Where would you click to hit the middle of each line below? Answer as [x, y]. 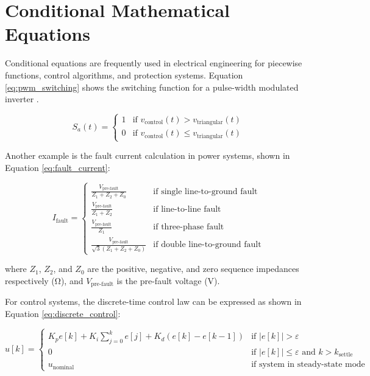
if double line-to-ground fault [207, 245]
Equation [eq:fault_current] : [58, 167]
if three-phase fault [189, 227]
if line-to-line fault [187, 209]
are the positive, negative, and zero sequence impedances [193, 269]
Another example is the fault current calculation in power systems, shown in [148, 155]
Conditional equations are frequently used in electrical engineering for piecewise [154, 63]
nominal [63, 367]
